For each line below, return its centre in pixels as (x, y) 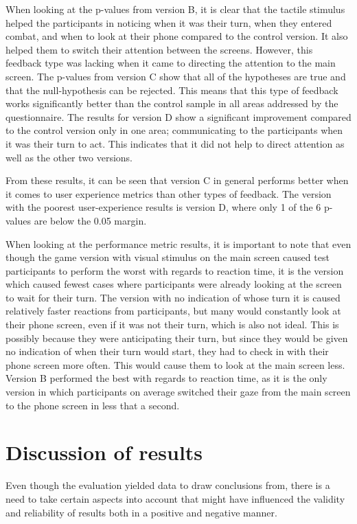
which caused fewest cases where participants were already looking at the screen (174, 284)
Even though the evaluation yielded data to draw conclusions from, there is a (168, 485)
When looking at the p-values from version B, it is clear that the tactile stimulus (175, 9)
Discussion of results (104, 452)
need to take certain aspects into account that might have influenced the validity (175, 498)
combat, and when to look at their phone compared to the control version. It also (177, 36)
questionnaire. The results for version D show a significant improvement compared (178, 116)
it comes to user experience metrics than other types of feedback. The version (169, 193)
